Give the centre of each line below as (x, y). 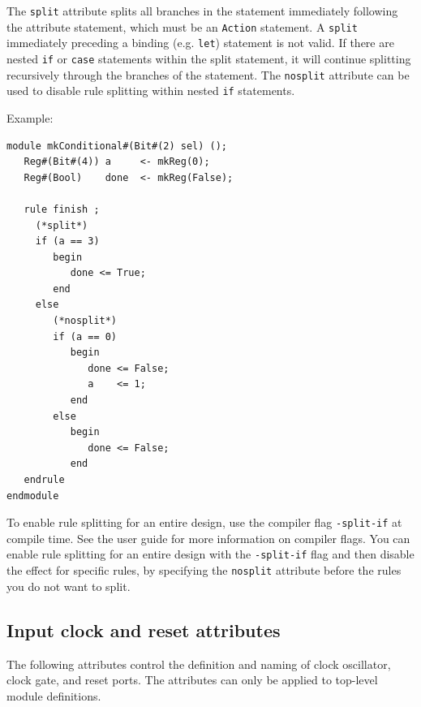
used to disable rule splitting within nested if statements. (151, 91)
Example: (30, 117)
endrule (44, 480)
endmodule (33, 496)
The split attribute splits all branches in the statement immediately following (202, 11)
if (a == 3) (67, 241)
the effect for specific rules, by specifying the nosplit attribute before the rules (204, 570)
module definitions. (54, 695)
